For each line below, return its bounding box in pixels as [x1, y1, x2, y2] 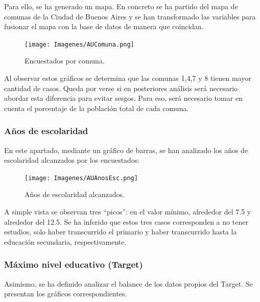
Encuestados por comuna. [25, 55, 105, 66]
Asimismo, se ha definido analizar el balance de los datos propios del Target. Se [4, 278, 253, 289]
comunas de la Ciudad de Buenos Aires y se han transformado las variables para [4, 11, 256, 21]
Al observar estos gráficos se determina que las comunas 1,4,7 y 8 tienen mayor [4, 73, 251, 83]
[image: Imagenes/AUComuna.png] [25, 40, 134, 48]
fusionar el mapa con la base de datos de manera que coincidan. [4, 21, 204, 32]
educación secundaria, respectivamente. [4, 236, 127, 247]
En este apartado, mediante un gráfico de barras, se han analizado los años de [4, 144, 248, 155]
